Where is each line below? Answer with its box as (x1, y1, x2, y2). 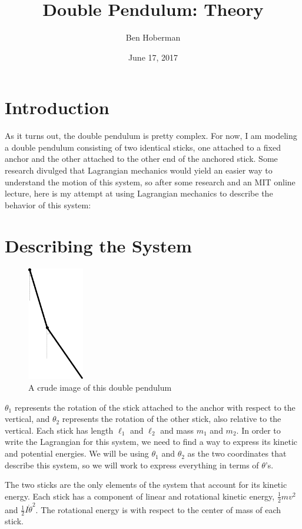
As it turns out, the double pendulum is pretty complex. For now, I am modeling (5, 129, 297, 142)
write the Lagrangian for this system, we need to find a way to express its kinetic (5, 435, 297, 448)
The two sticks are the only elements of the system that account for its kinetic (5, 478, 287, 491)
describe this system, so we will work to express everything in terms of (5, 458, 259, 471)
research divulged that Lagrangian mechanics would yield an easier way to (5, 164, 273, 177)
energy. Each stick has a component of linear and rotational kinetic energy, (5, 490, 275, 502)
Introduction (5, 95, 109, 119)
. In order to (236, 424, 281, 436)
